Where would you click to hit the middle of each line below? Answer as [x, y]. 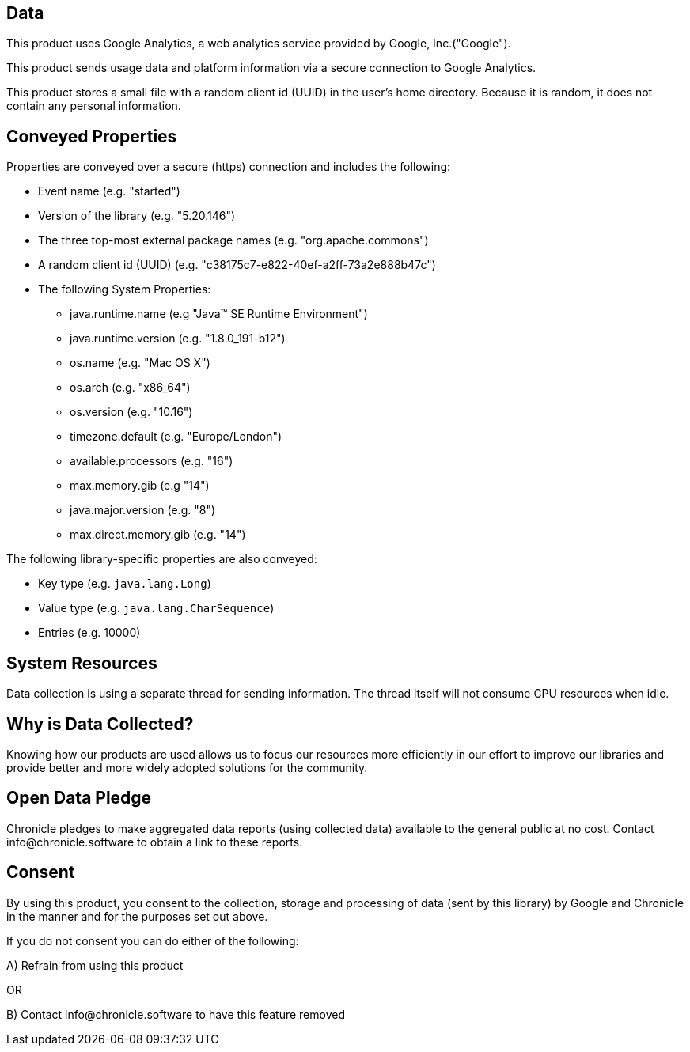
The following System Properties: [125, 289]
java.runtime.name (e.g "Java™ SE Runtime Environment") [219, 314]
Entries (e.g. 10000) [89, 633]
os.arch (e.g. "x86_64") [130, 388]
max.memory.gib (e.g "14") [140, 486]
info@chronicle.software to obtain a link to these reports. [155, 842]
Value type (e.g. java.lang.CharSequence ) [156, 608]
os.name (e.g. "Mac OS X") [140, 363]
